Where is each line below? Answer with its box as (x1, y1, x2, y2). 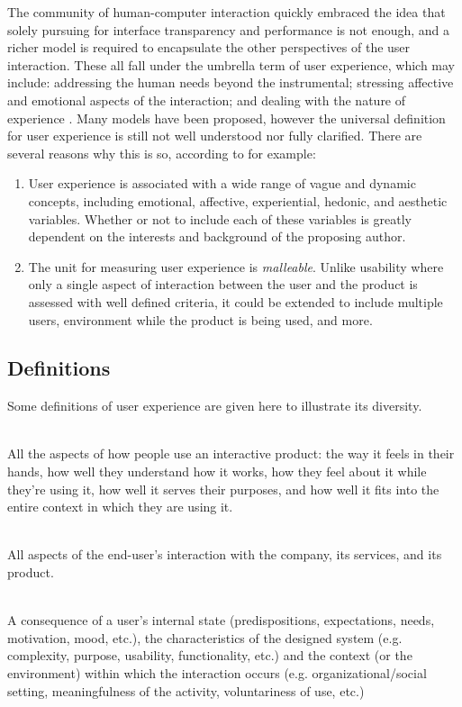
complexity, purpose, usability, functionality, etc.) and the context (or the (7, 646, 412, 665)
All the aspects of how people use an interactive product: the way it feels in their (7, 444, 455, 463)
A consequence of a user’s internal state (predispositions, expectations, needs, (7, 611, 435, 630)
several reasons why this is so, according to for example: (7, 143, 316, 162)
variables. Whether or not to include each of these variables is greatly (28, 209, 412, 228)
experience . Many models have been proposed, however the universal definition (7, 108, 446, 127)
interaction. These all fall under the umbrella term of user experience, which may (7, 55, 455, 74)
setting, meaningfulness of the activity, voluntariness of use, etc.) (7, 681, 365, 700)
